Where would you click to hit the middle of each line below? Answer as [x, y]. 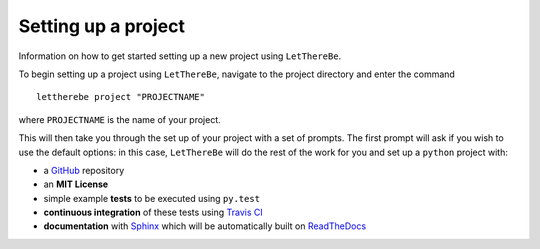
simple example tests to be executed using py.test [151, 198]
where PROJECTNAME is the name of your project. [120, 119]
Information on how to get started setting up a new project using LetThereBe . [180, 56]
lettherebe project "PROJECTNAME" [120, 97]
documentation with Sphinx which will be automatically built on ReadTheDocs [205, 226]
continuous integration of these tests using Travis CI [153, 212]
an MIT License [76, 184]
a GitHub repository [84, 170]
